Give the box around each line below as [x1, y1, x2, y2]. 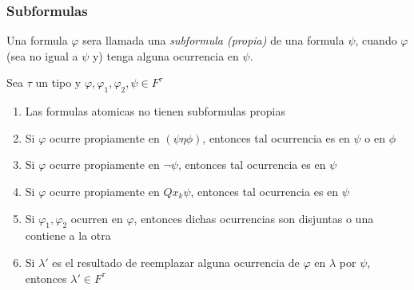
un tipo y [35, 74, 82, 91]
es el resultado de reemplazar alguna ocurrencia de [52, 253, 300, 270]
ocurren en [70, 210, 123, 226]
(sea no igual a [6, 47, 78, 64]
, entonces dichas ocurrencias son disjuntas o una [133, 210, 374, 226]
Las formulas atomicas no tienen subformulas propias [25, 103, 285, 120]
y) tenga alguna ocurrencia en [92, 47, 239, 64]
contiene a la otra [25, 227, 111, 244]
